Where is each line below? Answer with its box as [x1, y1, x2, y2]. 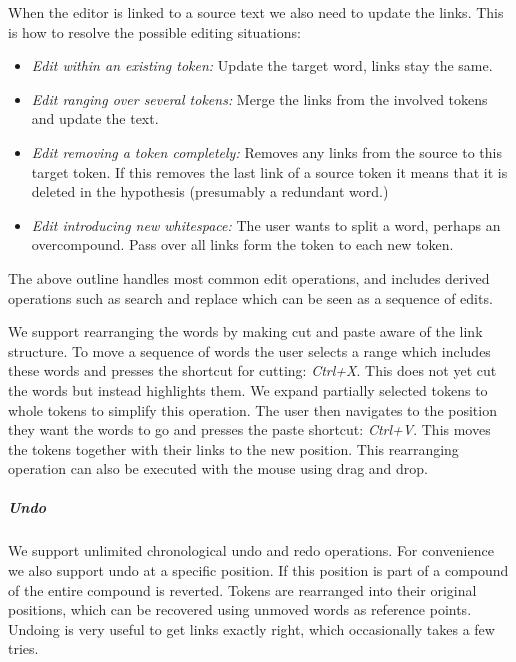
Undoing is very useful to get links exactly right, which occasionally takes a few [8, 618, 495, 639]
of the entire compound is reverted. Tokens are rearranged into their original [8, 579, 477, 600]
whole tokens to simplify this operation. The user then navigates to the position [8, 399, 497, 420]
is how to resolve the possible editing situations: [8, 21, 301, 42]
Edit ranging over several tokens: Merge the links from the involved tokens [31, 88, 488, 109]
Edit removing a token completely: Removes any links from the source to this [31, 141, 502, 162]
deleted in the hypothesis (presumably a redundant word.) [31, 181, 389, 202]
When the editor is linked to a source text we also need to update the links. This [8, 2, 504, 22]
